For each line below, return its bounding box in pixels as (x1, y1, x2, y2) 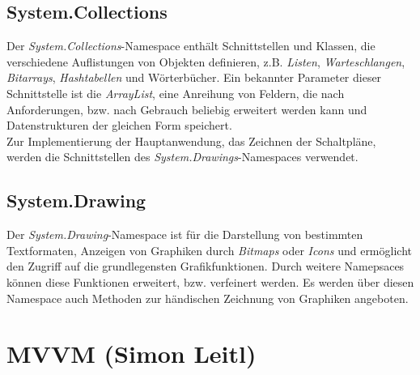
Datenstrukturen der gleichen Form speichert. (6, 117, 232, 134)
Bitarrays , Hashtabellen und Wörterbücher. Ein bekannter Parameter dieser (6, 69, 382, 86)
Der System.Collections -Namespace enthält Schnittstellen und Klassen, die (6, 37, 375, 54)
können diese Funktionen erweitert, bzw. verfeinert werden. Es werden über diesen (6, 273, 414, 290)
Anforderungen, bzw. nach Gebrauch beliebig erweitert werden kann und (6, 100, 367, 117)
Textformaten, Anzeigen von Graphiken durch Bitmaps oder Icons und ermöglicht (6, 241, 412, 258)
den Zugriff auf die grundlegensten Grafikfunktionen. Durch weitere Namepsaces (6, 258, 405, 275)
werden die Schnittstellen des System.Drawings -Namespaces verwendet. (6, 148, 358, 165)
